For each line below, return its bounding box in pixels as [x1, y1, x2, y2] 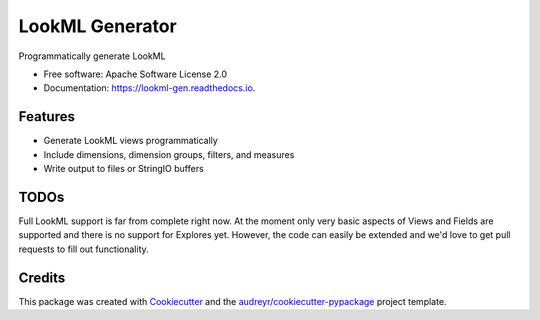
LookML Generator [18, 15, 177, 37]
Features [18, 108, 75, 125]
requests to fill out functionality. [18, 243, 149, 255]
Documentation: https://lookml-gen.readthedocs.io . [43, 82, 256, 94]
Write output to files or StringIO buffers [43, 163, 204, 175]
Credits [18, 269, 66, 286]
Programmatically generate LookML [18, 50, 166, 62]
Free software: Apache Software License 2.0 [43, 68, 228, 80]
